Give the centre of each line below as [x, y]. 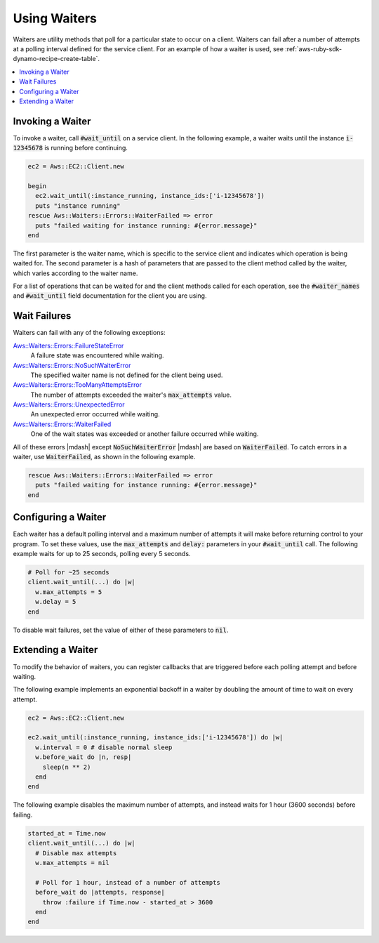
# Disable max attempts [76, 853]
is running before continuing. [86, 148]
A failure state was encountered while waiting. [97, 355]
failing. [23, 815]
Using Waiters [55, 18]
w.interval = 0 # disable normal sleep [104, 747]
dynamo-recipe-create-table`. [56, 59]
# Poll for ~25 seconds [69, 573]
